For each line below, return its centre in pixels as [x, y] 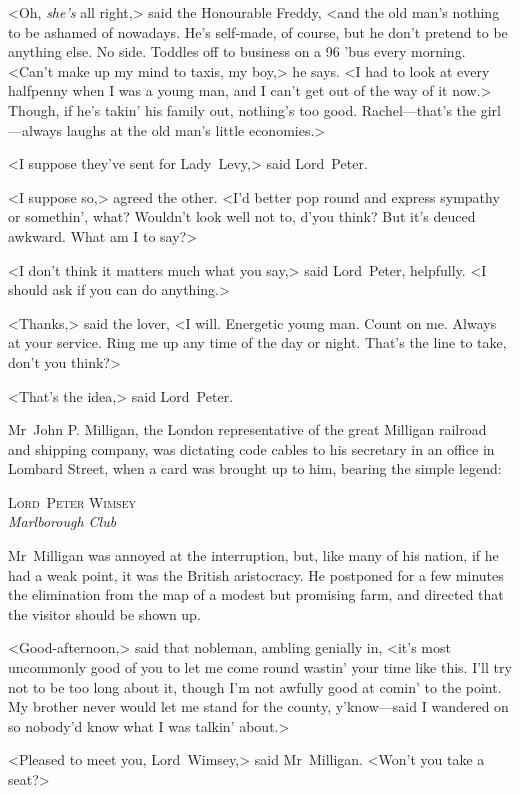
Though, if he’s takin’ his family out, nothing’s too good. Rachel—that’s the [242, 109]
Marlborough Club [62, 521]
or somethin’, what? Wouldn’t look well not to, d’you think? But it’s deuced [242, 216]
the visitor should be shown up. [104, 613]
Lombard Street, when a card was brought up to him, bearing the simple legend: [255, 468]
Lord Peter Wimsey [72, 501]
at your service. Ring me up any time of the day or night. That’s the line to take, [257, 342]
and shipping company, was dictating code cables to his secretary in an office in [251, 448]
